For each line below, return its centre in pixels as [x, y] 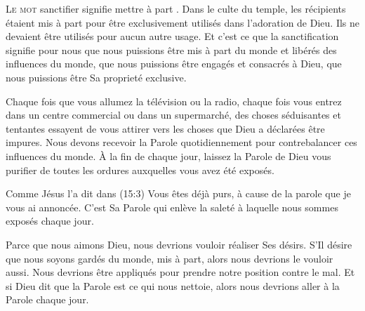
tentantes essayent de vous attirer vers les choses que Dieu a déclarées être [165, 128]
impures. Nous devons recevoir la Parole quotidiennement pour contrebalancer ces [181, 142]
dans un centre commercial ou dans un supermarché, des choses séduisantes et [173, 115]
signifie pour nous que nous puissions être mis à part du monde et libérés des [171, 49]
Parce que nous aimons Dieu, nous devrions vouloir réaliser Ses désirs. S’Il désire [179, 244]
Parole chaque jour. [47, 299]
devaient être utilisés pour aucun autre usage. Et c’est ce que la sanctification [172, 36]
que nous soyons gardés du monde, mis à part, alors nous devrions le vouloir [170, 258]
